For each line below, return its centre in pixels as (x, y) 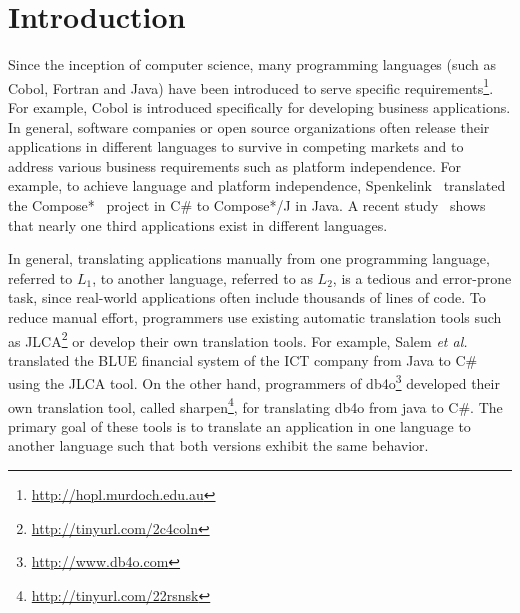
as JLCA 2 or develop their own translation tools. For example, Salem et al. (238, 339)
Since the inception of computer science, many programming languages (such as (252, 64)
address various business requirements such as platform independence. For (235, 165)
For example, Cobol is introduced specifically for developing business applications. (259, 106)
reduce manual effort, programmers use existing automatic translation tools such (255, 316)
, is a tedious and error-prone (422, 277)
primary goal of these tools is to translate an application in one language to (239, 425)
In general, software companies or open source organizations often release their (249, 126)
